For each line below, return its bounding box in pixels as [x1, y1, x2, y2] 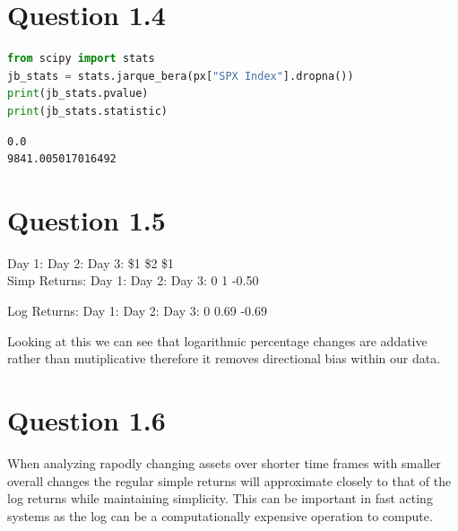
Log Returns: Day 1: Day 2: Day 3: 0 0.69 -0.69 [7, 301, 268, 319]
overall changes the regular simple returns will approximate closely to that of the [7, 471, 452, 490]
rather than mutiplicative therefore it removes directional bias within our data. [7, 349, 441, 368]
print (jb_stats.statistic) [7, 104, 168, 118]
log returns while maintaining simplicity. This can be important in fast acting [7, 489, 433, 508]
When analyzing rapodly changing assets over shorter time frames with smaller [7, 453, 441, 472]
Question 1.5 [7, 201, 166, 238]
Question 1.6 [7, 401, 166, 438]
